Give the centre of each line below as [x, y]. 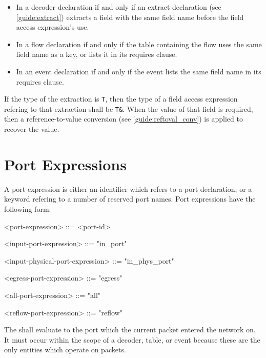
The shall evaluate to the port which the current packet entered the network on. [130, 330]
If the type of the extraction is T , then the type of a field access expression [121, 99]
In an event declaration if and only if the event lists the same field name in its [139, 71]
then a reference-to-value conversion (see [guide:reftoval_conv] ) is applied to [124, 119]
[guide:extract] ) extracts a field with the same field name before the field [130, 17]
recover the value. [32, 129]
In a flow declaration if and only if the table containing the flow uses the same [139, 44]
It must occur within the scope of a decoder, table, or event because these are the [132, 339]
